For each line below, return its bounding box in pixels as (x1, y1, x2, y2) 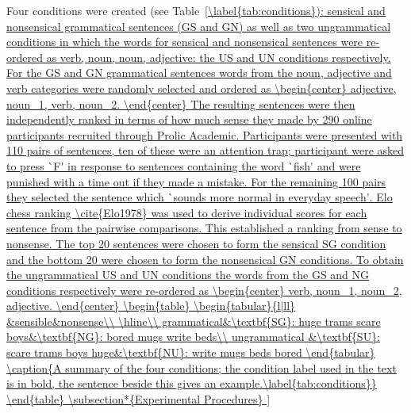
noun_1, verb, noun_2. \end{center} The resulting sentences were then (6, 95, 355, 112)
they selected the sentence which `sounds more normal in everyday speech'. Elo (6, 189, 393, 205)
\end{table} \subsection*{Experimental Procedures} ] (6, 390, 271, 407)
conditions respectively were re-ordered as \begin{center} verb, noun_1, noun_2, (6, 281, 402, 298)
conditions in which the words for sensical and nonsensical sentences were (6, 33, 363, 50)
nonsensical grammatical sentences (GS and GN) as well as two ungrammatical (6, 17, 391, 34)
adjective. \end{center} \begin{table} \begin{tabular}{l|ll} (6, 297, 296, 314)
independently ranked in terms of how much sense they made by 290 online (6, 111, 372, 128)
